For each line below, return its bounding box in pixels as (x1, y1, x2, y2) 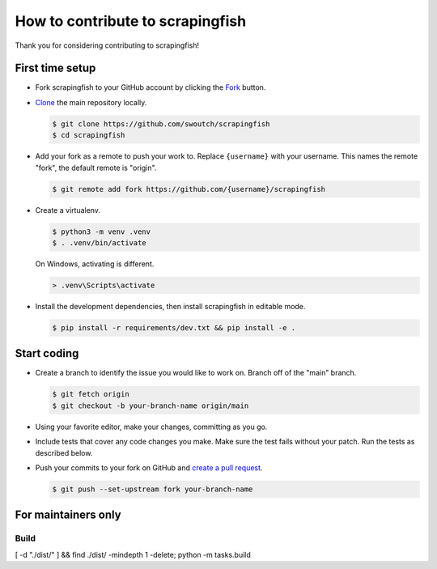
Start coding (15, 346, 79, 360)
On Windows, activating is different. (35, 259, 155, 269)
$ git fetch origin (52, 389, 129, 399)
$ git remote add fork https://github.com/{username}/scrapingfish (52, 185, 326, 193)
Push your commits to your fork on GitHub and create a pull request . (35, 462, 263, 473)
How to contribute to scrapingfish (15, 12, 247, 30)
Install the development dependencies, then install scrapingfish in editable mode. (35, 301, 306, 311)
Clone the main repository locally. (35, 97, 147, 107)
